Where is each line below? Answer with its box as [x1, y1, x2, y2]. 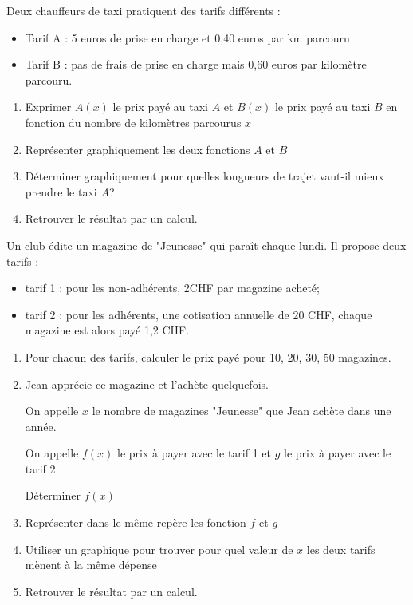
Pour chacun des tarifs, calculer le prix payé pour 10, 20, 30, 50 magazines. [25, 348, 391, 365]
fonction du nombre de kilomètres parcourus [25, 113, 242, 130]
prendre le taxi [25, 183, 97, 200]
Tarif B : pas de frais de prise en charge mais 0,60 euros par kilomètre [25, 56, 367, 73]
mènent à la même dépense [25, 556, 157, 573]
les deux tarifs [306, 540, 376, 557]
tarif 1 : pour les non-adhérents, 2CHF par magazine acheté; [25, 279, 320, 296]
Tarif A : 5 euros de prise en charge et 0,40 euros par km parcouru [25, 29, 350, 45]
